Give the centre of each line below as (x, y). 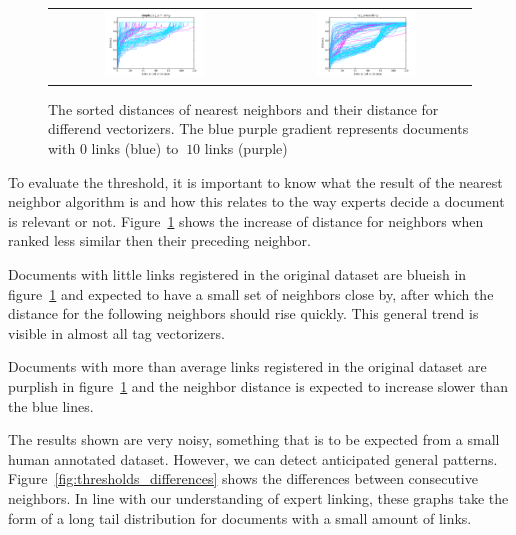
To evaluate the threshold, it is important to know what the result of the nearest (255, 181)
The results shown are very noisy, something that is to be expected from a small (254, 439)
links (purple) (246, 148)
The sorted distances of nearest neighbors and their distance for (243, 108)
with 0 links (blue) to (113, 148)
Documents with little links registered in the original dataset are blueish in (237, 274)
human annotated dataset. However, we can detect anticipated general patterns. (253, 458)
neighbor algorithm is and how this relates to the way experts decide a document (256, 201)
